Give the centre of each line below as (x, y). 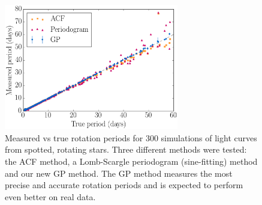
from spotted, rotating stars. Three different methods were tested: (126, 149)
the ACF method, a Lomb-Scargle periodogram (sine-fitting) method (131, 161)
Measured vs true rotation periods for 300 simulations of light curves (131, 137)
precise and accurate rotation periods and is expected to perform (124, 185)
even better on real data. (50, 196)
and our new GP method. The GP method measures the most (119, 173)
